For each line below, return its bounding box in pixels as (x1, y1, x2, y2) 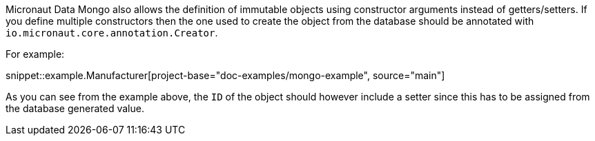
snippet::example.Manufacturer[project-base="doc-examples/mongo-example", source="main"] (6, 69, 445, 81)
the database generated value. (6, 102, 144, 114)
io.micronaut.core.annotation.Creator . (6, 27, 218, 39)
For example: (6, 48, 65, 60)
